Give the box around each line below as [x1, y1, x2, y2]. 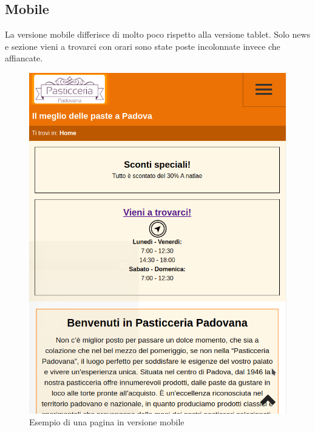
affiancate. [5, 52, 43, 64]
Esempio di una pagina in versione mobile [29, 416, 185, 428]
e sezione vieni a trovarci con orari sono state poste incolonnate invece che [5, 39, 280, 52]
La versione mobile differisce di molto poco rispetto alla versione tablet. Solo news [5, 28, 311, 41]
